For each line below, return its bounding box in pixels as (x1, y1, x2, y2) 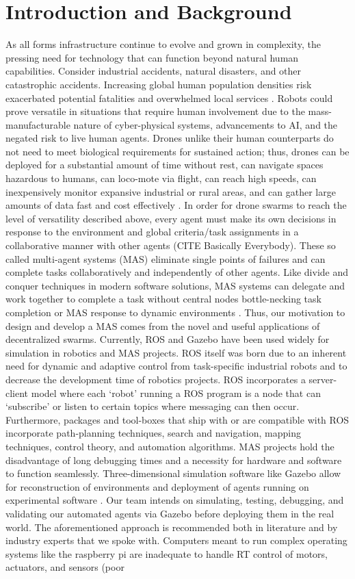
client (5, 385, 29, 400)
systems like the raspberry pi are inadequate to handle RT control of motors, (5, 546, 328, 561)
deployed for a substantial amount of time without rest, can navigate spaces (5, 157, 324, 172)
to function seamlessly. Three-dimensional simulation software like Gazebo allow (5, 466, 341, 480)
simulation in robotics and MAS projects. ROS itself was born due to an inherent (5, 345, 347, 359)
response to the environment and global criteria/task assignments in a (5, 224, 299, 239)
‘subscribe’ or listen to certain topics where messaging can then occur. (5, 399, 300, 413)
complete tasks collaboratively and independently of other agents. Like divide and (5, 265, 349, 279)
